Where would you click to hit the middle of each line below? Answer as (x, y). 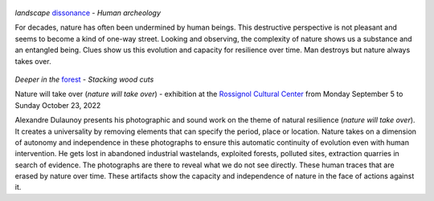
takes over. (33, 61)
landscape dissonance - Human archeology (88, 13)
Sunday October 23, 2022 (58, 105)
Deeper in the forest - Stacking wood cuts (84, 79)
